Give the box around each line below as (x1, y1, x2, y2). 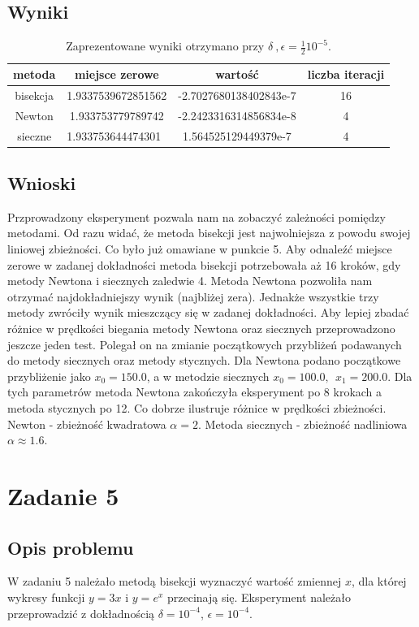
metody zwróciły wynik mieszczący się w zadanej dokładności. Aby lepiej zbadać (7, 304, 409, 321)
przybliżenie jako (7, 367, 91, 384)
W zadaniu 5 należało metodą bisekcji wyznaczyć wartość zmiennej (7, 573, 342, 590)
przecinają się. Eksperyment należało (166, 588, 351, 605)
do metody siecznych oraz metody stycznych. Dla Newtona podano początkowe (7, 352, 401, 369)
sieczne (17, 127, 52, 144)
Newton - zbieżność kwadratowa (7, 415, 166, 432)
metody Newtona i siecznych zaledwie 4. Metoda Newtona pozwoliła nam (7, 272, 373, 289)
